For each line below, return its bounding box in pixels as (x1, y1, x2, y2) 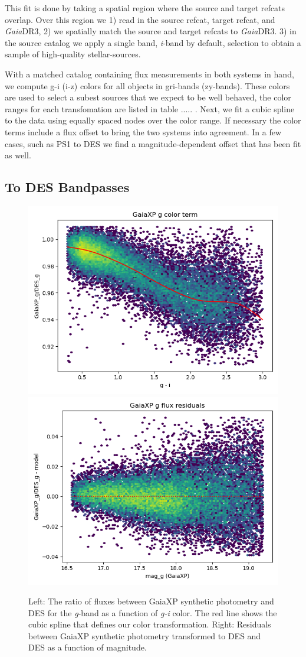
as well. (5, 149, 31, 161)
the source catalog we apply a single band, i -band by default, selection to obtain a (5, 36, 301, 48)
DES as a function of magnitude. (28, 641, 147, 653)
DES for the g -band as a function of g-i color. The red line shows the (28, 606, 277, 619)
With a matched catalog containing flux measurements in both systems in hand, (5, 67, 294, 80)
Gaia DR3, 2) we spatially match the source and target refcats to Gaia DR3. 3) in (5, 25, 297, 37)
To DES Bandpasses (5, 178, 130, 196)
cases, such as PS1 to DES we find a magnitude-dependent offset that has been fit (5, 137, 301, 149)
